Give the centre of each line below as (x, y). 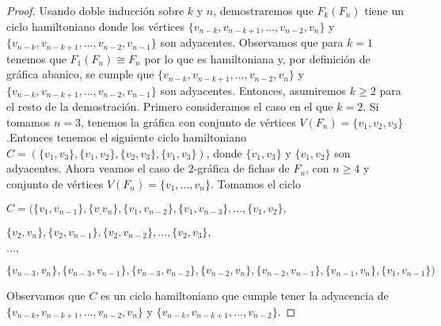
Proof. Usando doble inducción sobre (95, 10)
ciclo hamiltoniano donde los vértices (95, 26)
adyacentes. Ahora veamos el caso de (95, 168)
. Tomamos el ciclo (256, 183)
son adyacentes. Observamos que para (252, 42)
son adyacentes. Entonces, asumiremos (253, 90)
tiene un (384, 10)
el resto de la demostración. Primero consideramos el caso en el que (170, 106)
